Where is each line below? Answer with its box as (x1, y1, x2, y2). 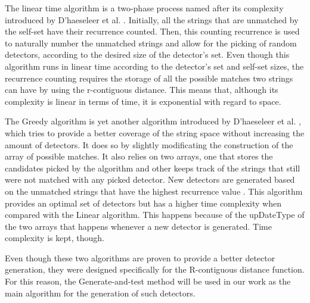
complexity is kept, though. (5, 232, 104, 244)
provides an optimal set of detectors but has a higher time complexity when (5, 196, 281, 209)
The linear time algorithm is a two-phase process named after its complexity (5, 2, 284, 14)
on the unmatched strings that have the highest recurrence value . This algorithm (5, 185, 303, 197)
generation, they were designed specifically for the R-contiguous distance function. (5, 263, 305, 276)
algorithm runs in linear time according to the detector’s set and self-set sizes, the (5, 60, 304, 72)
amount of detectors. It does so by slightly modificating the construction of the (5, 138, 293, 151)
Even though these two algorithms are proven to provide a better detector (5, 251, 275, 264)
